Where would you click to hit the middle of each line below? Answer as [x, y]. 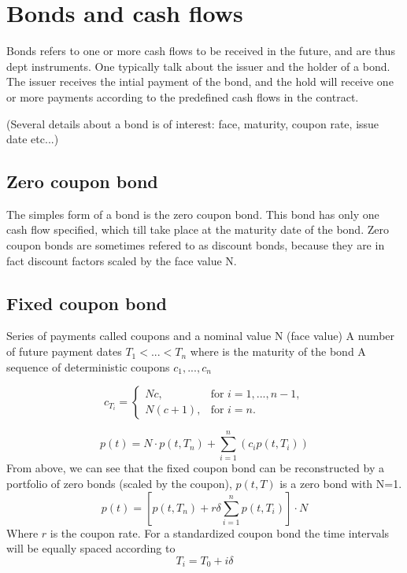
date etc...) [33, 139]
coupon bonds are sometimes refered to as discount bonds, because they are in [196, 245]
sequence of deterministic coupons [88, 366]
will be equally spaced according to [91, 548]
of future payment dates [64, 351]
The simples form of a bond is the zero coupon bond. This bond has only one [193, 214]
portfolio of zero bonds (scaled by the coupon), [119, 483]
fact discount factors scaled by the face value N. [122, 260]
